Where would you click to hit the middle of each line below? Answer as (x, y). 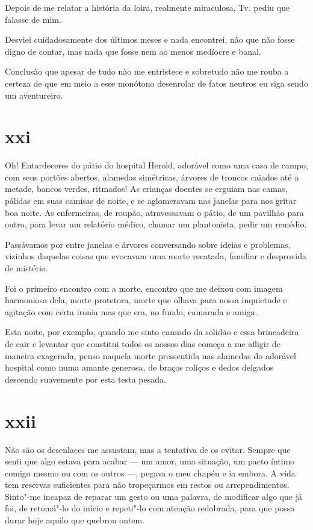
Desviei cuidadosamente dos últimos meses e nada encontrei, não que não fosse (150, 39)
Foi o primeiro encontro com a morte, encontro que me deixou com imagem (144, 288)
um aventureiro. (34, 95)
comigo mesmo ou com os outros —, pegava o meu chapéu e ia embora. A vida (150, 473)
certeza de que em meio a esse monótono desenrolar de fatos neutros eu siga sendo (156, 83)
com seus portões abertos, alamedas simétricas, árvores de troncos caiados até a (152, 177)
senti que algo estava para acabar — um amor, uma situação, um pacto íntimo (150, 461)
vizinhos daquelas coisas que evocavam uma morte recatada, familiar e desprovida (156, 256)
